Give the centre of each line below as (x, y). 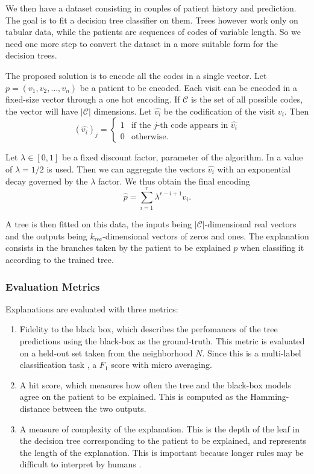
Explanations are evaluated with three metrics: (92, 308)
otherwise (149, 137)
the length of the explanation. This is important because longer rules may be (162, 452)
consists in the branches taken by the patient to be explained (118, 248)
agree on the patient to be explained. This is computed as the (133, 397)
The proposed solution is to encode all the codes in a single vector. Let (136, 75)
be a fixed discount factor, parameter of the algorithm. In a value (182, 157)
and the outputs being (46, 235)
